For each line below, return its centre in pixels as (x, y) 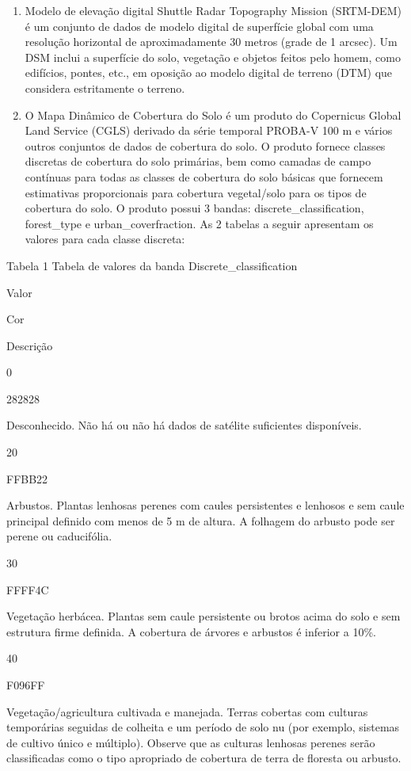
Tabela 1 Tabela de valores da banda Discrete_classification (152, 265)
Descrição (30, 345)
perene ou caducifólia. (59, 536)
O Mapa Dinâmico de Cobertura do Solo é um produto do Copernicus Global (213, 115)
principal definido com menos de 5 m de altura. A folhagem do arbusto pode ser (201, 520)
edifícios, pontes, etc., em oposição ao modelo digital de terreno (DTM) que (209, 73)
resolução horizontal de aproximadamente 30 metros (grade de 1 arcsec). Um (211, 42)
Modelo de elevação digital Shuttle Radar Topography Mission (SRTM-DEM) (213, 10)
